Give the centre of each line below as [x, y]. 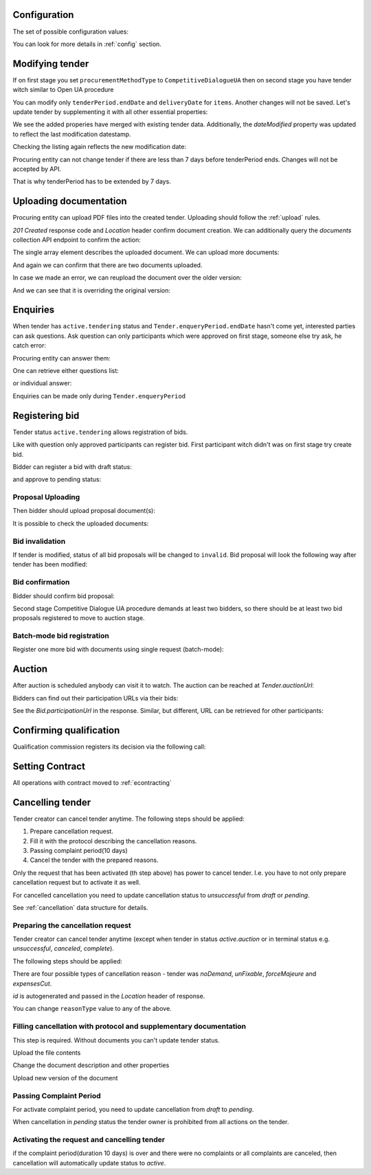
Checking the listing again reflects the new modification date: [100, 147]
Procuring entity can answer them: [61, 358]
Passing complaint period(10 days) [79, 851]
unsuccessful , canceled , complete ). [64, 948]
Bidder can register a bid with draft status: [72, 466]
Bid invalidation [39, 541]
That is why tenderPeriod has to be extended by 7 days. [92, 181]
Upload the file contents [47, 1052]
